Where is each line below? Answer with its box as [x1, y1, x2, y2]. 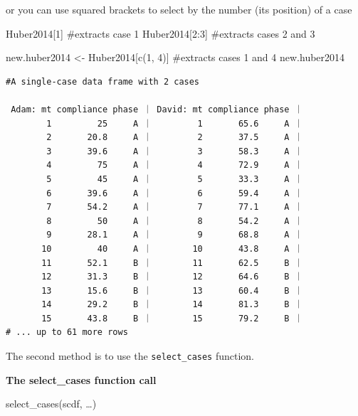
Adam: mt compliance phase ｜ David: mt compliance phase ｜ [11, 104, 303, 114]
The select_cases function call [6, 372, 157, 387]
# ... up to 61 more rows [6, 327, 128, 338]
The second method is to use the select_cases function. [6, 348, 255, 363]
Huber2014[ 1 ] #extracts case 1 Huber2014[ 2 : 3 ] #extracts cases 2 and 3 [6, 26, 315, 41]
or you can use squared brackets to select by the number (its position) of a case [6, 2, 352, 16]
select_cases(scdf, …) [6, 396, 97, 411]
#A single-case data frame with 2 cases [6, 76, 200, 87]
